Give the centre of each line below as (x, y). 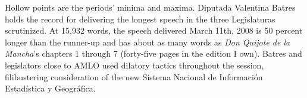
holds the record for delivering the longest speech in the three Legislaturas (140, 19)
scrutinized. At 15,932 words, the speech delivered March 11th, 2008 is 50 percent (154, 30)
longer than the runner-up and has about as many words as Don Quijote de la (148, 42)
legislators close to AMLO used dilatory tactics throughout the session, (134, 65)
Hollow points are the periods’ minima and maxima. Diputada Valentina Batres (150, 7)
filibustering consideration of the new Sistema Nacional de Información (134, 76)
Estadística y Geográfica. (50, 88)
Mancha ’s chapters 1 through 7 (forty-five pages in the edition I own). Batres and (153, 53)
